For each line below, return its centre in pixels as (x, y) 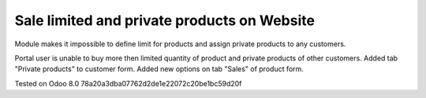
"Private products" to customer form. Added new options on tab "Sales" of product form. (159, 69)
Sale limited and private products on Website (165, 20)
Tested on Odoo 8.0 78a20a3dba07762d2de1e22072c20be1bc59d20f (128, 83)
